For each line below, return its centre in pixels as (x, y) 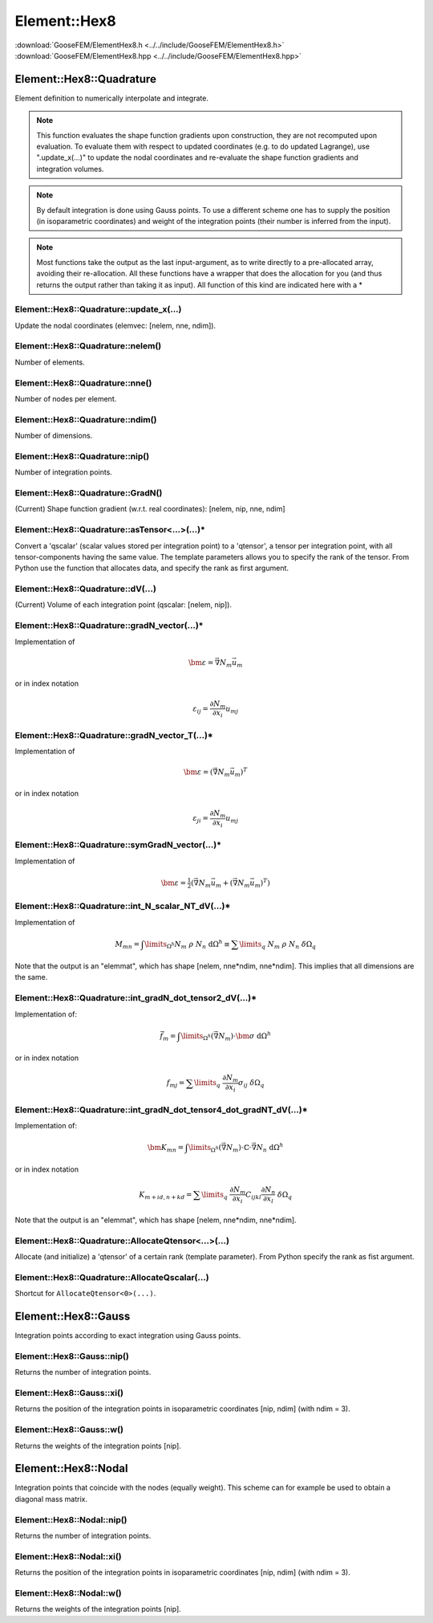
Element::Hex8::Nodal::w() (68, 1592)
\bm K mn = (166, 1148)
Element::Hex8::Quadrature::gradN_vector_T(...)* (114, 735)
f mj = (176, 1084)
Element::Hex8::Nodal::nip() (71, 1519)
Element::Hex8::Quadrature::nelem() (88, 346)
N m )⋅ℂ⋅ (239, 1148)
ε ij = (200, 709)
